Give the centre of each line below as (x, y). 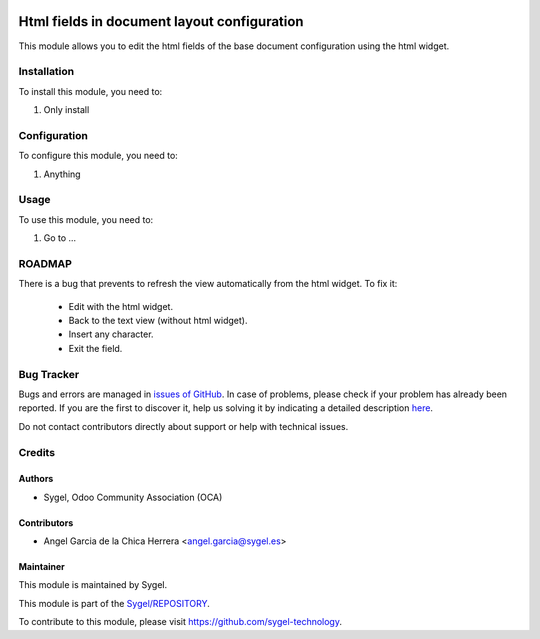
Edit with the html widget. (121, 306)
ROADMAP (45, 263)
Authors (36, 479)
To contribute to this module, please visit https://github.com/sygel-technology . (180, 622)
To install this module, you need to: (90, 91)
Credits (36, 452)
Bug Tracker (49, 374)
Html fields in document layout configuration (161, 21)
